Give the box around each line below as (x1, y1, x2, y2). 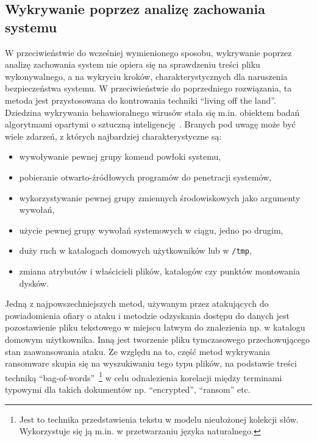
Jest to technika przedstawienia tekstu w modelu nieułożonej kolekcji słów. (19, 412, 299, 425)
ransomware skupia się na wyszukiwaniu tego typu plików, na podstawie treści (5, 357, 297, 370)
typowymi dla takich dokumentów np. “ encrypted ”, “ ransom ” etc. (5, 382, 251, 395)
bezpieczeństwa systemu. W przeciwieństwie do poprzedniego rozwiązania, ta (5, 82, 292, 95)
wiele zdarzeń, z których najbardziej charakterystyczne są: (5, 129, 222, 142)
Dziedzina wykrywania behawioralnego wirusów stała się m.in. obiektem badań (5, 106, 300, 118)
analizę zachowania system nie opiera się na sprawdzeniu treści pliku (5, 58, 260, 71)
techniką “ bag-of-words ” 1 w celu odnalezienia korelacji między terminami (5, 369, 282, 384)
